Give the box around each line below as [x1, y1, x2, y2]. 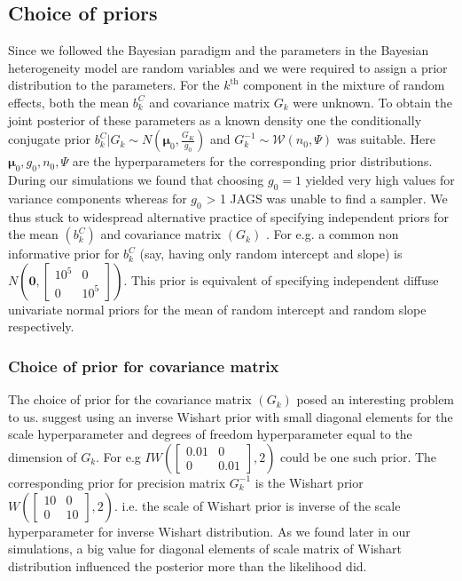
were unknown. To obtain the [293, 92, 453, 111]
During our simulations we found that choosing [8, 170, 264, 188]
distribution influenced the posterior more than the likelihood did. [8, 556, 367, 575]
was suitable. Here [336, 130, 436, 148]
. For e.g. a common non [265, 225, 399, 243]
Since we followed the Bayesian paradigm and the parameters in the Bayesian [8, 41, 429, 60]
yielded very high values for [305, 170, 455, 188]
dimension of [8, 447, 77, 466]
